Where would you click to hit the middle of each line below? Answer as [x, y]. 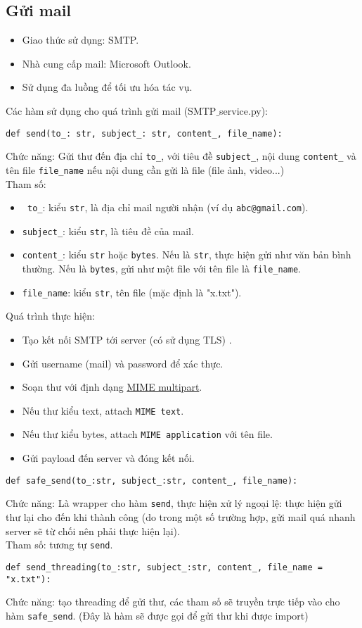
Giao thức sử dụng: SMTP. [80, 40]
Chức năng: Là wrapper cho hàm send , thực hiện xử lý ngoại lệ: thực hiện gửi [174, 503]
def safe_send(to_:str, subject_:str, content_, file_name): [152, 481]
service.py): [244, 110]
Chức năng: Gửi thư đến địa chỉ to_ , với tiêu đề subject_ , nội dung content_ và [181, 156]
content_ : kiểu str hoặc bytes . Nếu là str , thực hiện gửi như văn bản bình [187, 255]
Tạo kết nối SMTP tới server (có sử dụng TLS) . [127, 340]
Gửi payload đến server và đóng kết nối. [108, 458]
